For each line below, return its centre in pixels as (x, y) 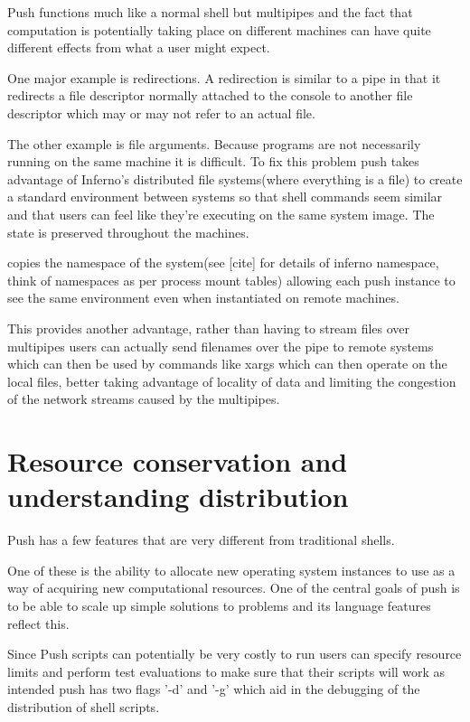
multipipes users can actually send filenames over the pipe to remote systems (221, 346)
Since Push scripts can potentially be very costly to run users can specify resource (235, 654)
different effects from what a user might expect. (139, 47)
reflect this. (38, 623)
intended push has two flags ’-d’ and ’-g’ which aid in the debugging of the (214, 689)
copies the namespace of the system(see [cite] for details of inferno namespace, (223, 263)
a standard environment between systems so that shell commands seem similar (225, 197)
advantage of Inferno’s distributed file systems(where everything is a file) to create (235, 178)
